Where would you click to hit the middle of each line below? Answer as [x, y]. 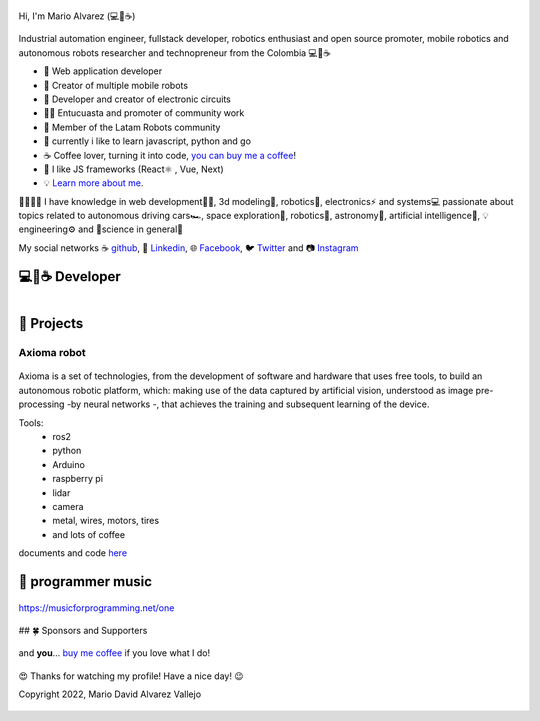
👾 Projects [51, 323]
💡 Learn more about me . [93, 183]
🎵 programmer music [85, 581]
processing [41, 404]
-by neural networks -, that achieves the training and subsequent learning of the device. [248, 404]
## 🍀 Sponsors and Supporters [83, 630]
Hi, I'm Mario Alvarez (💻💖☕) [77, 16]
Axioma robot [52, 353]
